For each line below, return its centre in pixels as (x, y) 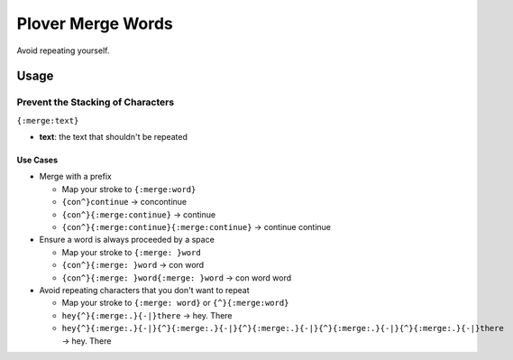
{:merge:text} (48, 120)
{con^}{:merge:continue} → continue (139, 214)
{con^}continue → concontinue (124, 202)
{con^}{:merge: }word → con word (133, 265)
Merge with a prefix (75, 177)
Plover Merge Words (95, 23)
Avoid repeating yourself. (63, 51)
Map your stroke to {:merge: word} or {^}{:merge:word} (175, 303)
